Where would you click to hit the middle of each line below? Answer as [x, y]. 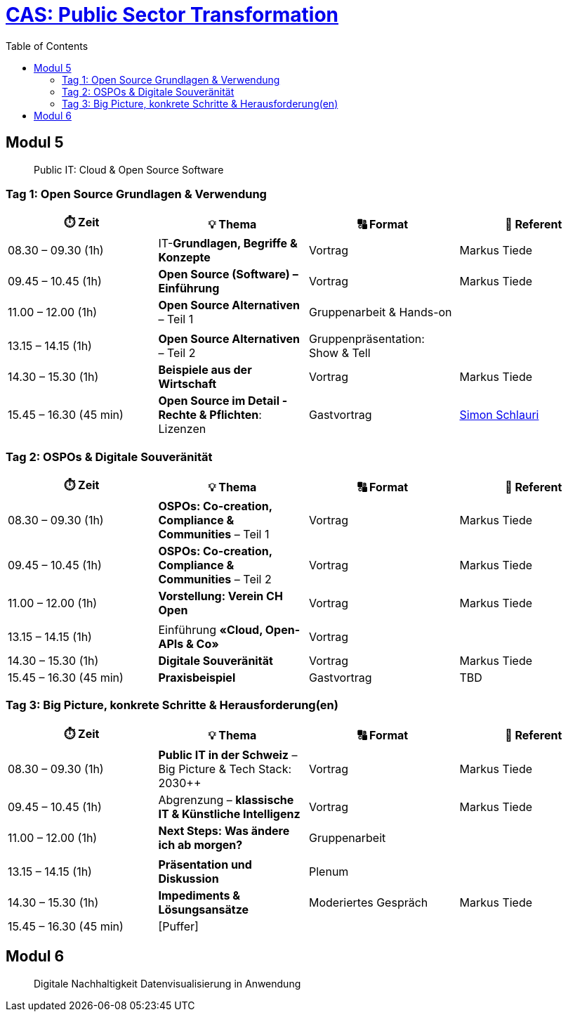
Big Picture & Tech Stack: [225, 769]
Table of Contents [47, 46]
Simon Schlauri [499, 415]
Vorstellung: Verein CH [220, 596]
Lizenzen [182, 429]
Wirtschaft [187, 384]
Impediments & [199, 895]
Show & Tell [340, 353]
